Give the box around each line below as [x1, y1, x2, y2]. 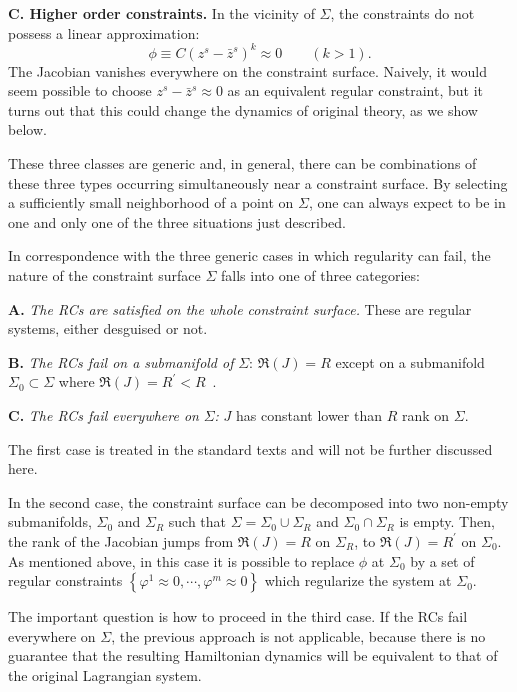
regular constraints [8, 570, 123, 591]
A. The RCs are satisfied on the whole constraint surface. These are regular [8, 298, 472, 319]
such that [168, 511, 227, 532]
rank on [401, 405, 450, 425]
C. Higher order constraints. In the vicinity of [8, 3, 315, 23]
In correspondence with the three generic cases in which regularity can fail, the [8, 245, 491, 266]
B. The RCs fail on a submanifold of [8, 351, 234, 372]
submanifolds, [8, 511, 92, 532]
